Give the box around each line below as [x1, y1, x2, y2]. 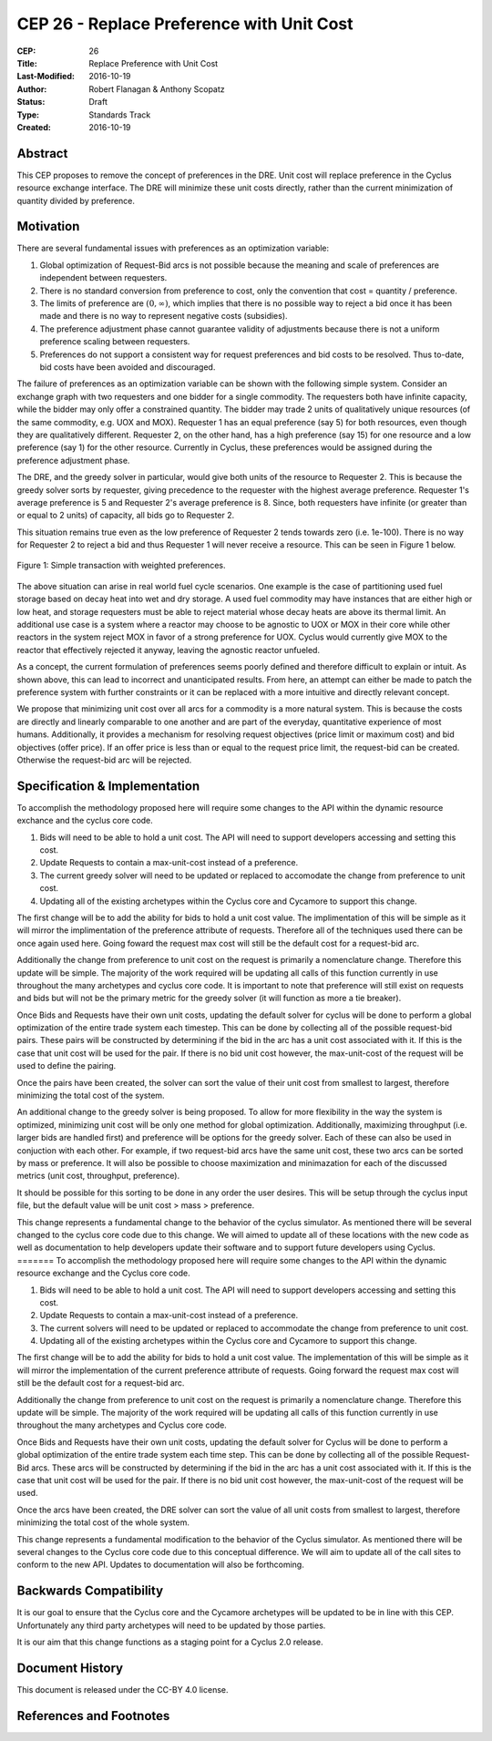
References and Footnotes [16, 1708, 170, 1724]
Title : [16, 57, 38, 68]
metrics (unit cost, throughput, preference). [16, 1171, 180, 1182]
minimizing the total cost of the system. [16, 1090, 165, 1101]
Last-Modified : [16, 71, 75, 82]
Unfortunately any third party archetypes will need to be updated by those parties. [16, 1620, 326, 1631]
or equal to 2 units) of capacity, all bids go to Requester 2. [16, 510, 235, 521]
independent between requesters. [39, 272, 168, 283]
